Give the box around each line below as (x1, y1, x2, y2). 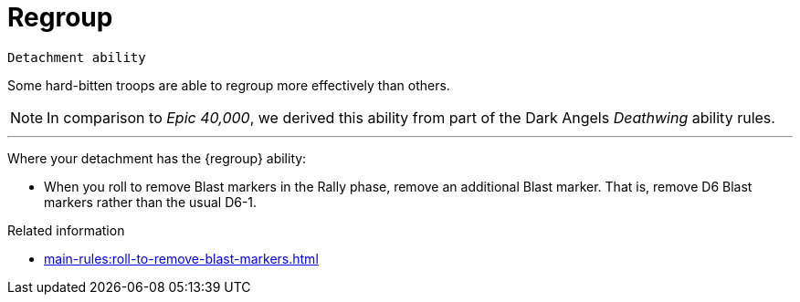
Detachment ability (7, 49, 146, 65)
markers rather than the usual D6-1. (44, 193, 258, 210)
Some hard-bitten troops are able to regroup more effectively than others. (7, 77, 450, 93)
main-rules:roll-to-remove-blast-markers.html (44, 250, 319, 266)
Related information (7, 222, 125, 238)
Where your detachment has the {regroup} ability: (7, 150, 307, 166)
